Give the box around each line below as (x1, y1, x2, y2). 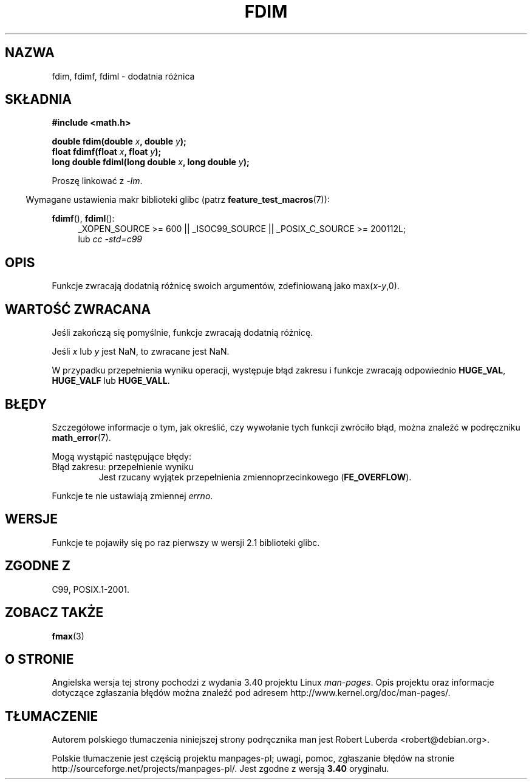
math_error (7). (52, 432, 111, 443)
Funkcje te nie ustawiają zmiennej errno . (52, 490, 213, 501)
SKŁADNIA (5, 92, 72, 107)
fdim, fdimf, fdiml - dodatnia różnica (52, 70, 195, 81)
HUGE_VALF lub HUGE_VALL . (52, 375, 170, 386)
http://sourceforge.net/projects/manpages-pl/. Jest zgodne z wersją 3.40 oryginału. (52, 763, 389, 774)
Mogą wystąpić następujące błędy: (52, 451, 191, 462)
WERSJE (5, 511, 58, 527)
